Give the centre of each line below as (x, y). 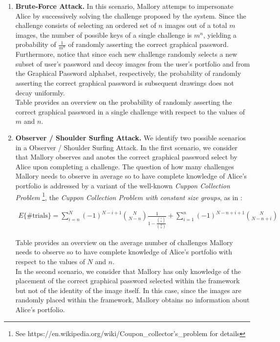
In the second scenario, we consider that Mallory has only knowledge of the (128, 271)
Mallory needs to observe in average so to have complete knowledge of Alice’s (131, 176)
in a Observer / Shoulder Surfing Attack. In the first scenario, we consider (126, 147)
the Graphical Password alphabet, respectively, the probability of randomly (128, 73)
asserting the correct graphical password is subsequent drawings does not (125, 82)
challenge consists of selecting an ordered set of (86, 25)
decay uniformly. (40, 92)
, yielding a (220, 34)
